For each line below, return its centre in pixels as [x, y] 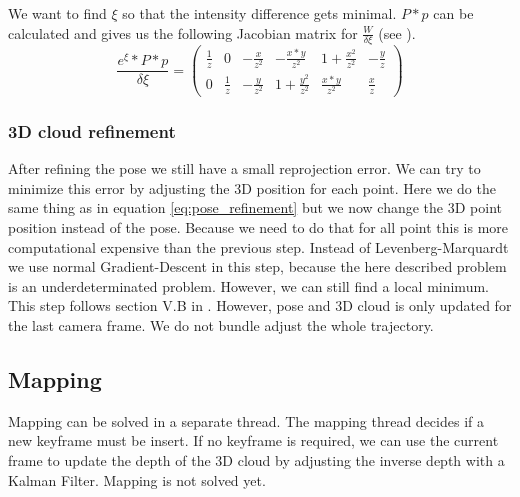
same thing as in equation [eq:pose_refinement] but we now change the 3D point [255, 207]
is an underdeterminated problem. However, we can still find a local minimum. [248, 285]
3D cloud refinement [92, 130]
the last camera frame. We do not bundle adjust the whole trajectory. [221, 324]
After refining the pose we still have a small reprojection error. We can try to [244, 168]
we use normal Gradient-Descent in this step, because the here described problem [257, 266]
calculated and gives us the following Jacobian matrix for [183, 32]
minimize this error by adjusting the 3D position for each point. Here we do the [252, 187]
